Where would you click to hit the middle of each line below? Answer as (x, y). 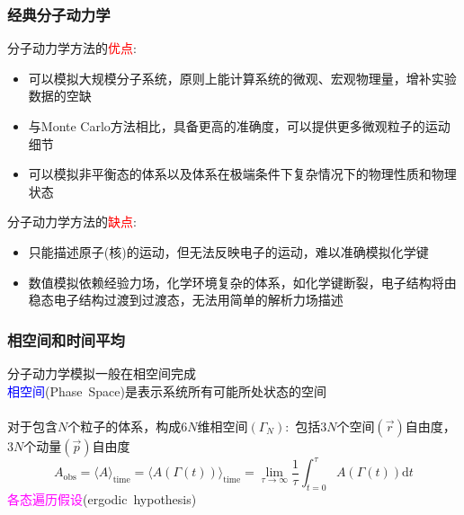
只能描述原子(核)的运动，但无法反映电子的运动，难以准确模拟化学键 (228, 251)
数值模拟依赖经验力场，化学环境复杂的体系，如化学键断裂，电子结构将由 (242, 282)
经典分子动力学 (59, 14)
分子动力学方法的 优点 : (72, 48)
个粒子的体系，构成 (125, 426)
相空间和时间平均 (66, 339)
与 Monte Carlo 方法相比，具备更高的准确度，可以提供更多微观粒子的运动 (239, 126)
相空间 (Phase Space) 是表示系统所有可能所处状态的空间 (167, 391)
